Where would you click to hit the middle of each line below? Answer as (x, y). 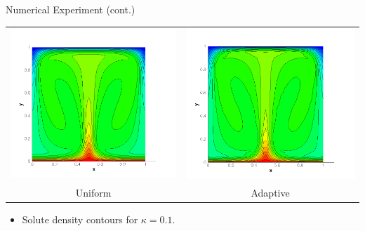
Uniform (93, 192)
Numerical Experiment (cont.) (71, 9)
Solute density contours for (80, 219)
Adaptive (270, 192)
